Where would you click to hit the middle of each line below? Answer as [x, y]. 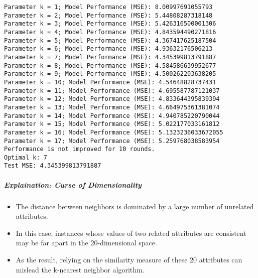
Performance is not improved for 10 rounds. [80, 149]
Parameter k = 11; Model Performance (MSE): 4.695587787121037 [112, 91]
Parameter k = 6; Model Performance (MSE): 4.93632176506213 [108, 49]
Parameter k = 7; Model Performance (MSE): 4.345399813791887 [110, 57]
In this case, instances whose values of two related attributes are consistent [131, 233]
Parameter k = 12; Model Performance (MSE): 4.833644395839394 [112, 99]
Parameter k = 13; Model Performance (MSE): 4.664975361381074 [112, 107]
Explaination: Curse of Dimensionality [73, 184]
